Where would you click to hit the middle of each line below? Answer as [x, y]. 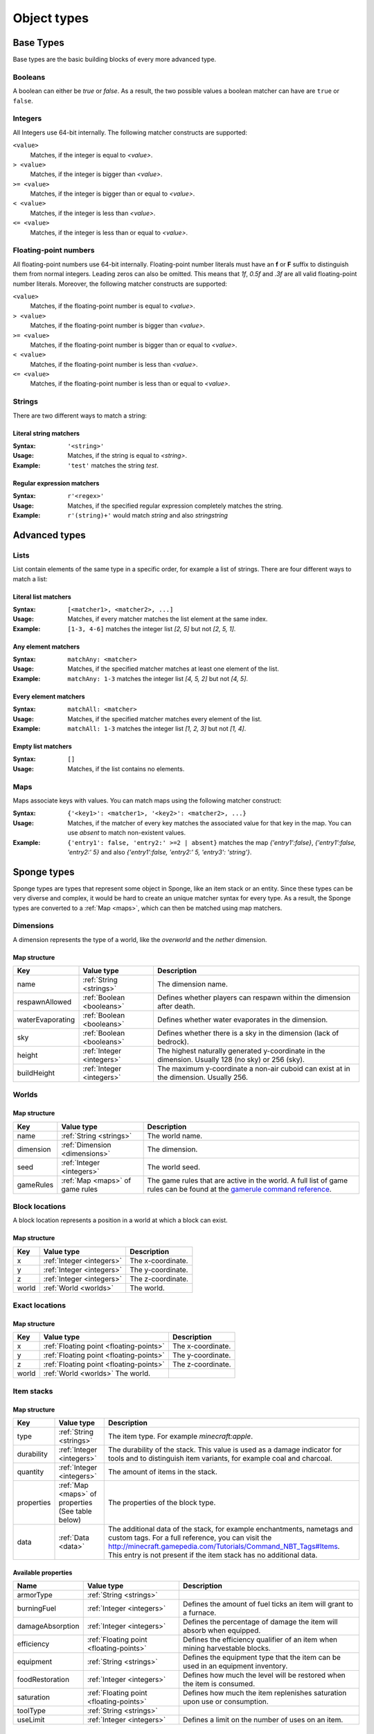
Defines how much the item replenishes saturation [265, 1692]
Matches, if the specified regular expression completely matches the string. [175, 506]
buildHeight [36, 1073]
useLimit [31, 1719]
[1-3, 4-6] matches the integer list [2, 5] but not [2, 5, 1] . [152, 628]
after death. [176, 1006]
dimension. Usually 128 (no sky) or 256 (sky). [231, 1060]
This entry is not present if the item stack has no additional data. [213, 1555]
